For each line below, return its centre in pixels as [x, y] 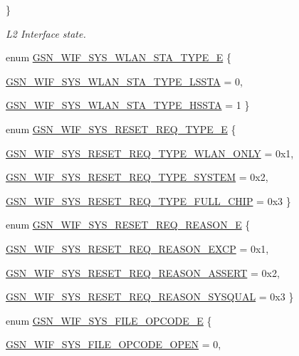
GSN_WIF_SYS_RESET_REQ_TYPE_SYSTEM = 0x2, [137, 177]
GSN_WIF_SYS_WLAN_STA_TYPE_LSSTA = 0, [124, 81]
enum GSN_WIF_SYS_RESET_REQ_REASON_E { [128, 225]
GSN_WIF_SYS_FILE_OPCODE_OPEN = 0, [114, 344]
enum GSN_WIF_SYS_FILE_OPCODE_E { [109, 320]
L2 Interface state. [46, 33]
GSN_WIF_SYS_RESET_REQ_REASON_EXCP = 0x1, [137, 248]
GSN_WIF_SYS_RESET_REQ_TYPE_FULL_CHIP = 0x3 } [148, 200]
